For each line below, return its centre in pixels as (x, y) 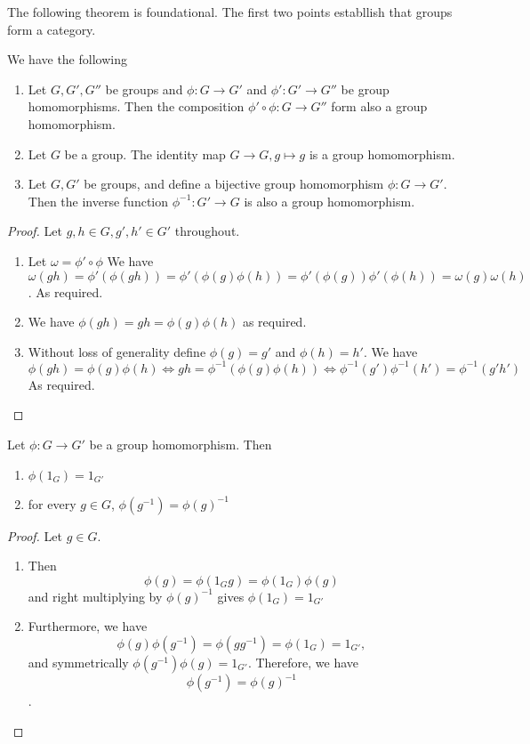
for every (52, 503)
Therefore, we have (307, 662)
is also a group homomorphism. (329, 201)
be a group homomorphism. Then (181, 444)
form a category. (52, 29)
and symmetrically (78, 662)
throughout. (207, 231)
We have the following (67, 59)
